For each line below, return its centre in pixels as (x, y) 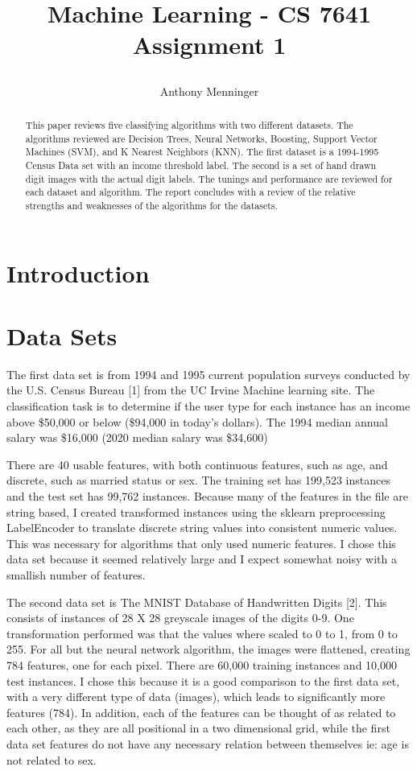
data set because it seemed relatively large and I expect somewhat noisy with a (202, 559)
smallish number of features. (76, 574)
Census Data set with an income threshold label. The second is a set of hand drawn (201, 165)
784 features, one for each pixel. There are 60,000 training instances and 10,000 (202, 664)
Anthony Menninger (209, 91)
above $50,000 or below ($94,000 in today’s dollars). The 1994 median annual (197, 421)
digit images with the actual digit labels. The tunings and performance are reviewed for (209, 178)
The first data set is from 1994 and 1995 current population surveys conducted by (208, 374)
